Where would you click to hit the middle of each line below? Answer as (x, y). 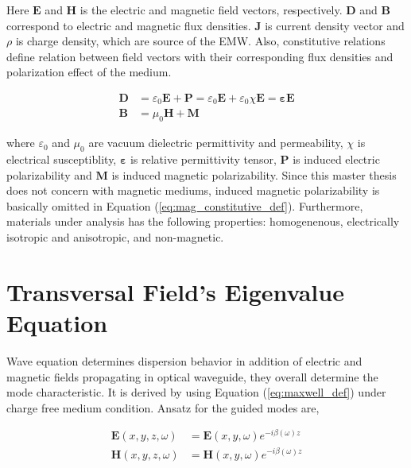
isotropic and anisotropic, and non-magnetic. (115, 237)
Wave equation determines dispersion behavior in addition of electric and (184, 360)
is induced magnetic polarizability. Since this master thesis (254, 174)
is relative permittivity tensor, (203, 159)
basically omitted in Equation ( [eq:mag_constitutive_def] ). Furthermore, (185, 205)
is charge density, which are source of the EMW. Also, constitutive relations (200, 41)
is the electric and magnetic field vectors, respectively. (211, 10)
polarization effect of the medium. (89, 72)
